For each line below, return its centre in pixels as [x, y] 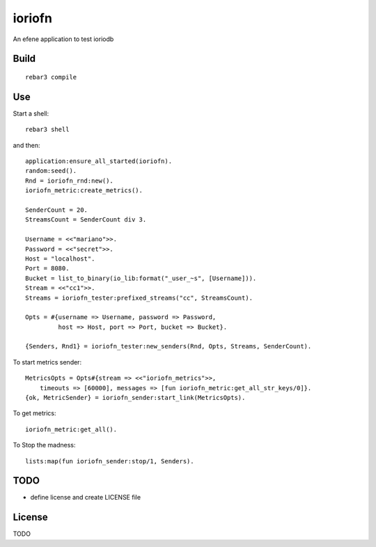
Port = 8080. [47, 269]
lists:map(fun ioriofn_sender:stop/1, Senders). [110, 461]
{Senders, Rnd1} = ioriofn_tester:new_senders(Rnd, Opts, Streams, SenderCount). [169, 346]
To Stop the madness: [44, 445]
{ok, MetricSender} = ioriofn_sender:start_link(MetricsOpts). [135, 398]
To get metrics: [34, 413]
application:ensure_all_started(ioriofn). [99, 161]
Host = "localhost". [60, 259]
